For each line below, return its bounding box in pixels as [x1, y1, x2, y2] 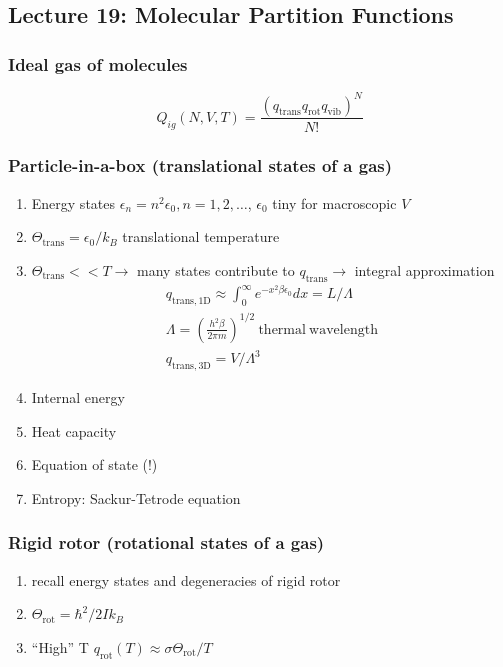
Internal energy [31, 387, 125, 408]
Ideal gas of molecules [8, 51, 188, 76]
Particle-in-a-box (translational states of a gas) [8, 153, 393, 178]
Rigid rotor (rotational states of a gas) [8, 530, 325, 555]
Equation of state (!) [31, 454, 158, 475]
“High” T [31, 636, 89, 657]
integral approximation [354, 259, 495, 280]
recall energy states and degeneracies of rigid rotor [31, 569, 341, 590]
